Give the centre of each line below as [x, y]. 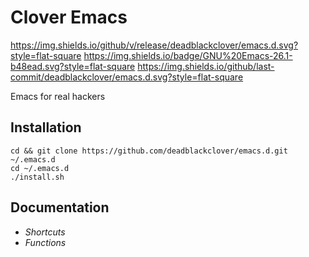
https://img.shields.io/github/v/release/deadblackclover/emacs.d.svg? [154, 45]
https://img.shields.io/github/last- [206, 66]
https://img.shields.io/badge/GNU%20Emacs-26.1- [188, 55]
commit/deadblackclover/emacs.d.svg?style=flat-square [127, 77]
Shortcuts [45, 232]
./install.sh [37, 177]
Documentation [60, 207]
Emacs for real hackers [58, 96]
